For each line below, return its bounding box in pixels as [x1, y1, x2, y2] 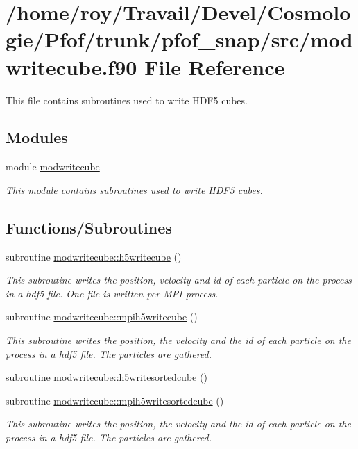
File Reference [144, 52, 285, 81]
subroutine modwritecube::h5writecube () [6, 249, 182, 263]
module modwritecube [6, 159, 100, 174]
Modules [6, 126, 68, 148]
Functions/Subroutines [6, 216, 172, 238]
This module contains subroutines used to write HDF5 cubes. [6, 182, 263, 197]
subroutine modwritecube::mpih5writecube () [6, 309, 198, 324]
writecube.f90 [6, 52, 137, 81]
